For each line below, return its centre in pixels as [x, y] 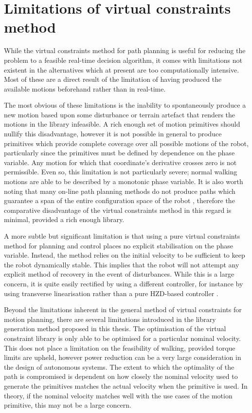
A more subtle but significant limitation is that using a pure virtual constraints [122, 236]
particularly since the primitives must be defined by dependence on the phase [119, 153]
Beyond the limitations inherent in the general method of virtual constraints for [123, 310]
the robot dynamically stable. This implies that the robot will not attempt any [122, 264]
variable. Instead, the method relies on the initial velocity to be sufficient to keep [125, 255]
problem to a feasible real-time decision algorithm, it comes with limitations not [123, 60]
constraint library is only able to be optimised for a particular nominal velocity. [123, 338]
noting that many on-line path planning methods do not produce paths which [120, 191]
